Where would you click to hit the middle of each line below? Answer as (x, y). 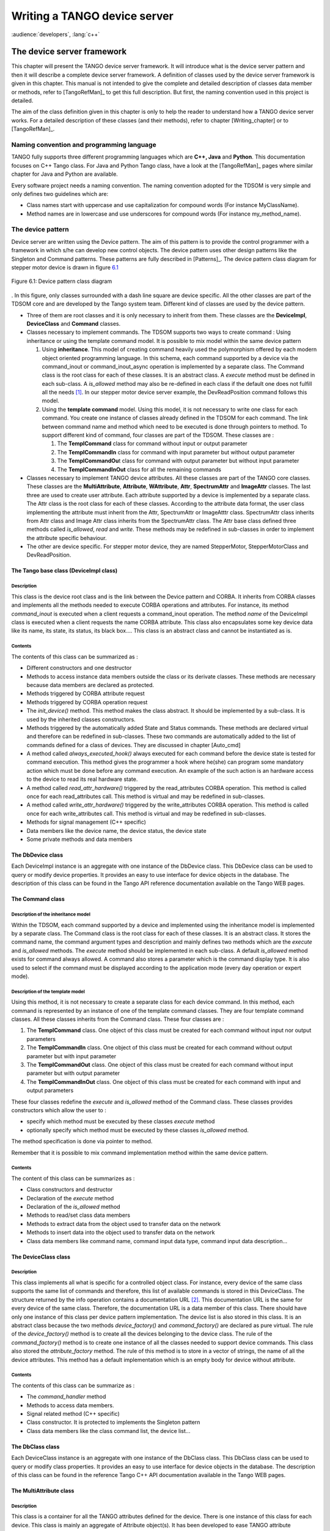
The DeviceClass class (41, 1257)
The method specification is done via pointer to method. (82, 1142)
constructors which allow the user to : (59, 1110)
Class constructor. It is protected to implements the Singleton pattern (113, 1422)
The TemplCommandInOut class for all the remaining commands (139, 469)
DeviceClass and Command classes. (74, 323)
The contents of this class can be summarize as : (73, 1385)
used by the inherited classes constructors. (81, 719)
